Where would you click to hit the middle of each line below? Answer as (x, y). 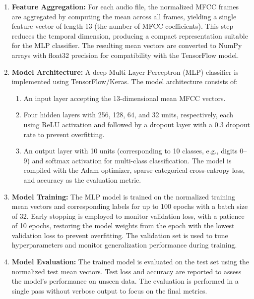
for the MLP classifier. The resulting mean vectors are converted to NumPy (127, 45)
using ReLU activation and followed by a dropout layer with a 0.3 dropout (137, 124)
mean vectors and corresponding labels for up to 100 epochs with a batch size (130, 206)
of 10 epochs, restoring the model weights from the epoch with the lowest (123, 225)
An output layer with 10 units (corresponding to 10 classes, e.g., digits (130, 151)
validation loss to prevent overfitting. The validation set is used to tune (120, 235)
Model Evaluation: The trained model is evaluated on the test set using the (130, 262)
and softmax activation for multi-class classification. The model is (132, 160)
